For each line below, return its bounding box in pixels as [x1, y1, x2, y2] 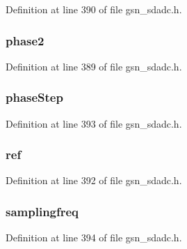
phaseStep [6, 89, 63, 106]
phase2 [6, 31, 44, 49]
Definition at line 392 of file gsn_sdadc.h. [6, 173, 182, 188]
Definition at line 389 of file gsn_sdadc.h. [6, 59, 182, 73]
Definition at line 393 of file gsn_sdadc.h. [6, 116, 182, 130]
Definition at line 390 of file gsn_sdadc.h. [6, 2, 182, 16]
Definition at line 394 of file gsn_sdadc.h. [6, 230, 182, 245]
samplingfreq [6, 202, 79, 220]
